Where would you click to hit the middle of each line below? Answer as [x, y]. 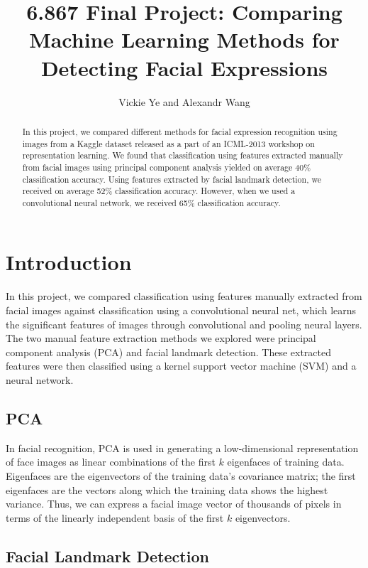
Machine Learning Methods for [184, 39]
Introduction [69, 262]
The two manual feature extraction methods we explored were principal [161, 338]
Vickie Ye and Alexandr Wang [184, 101]
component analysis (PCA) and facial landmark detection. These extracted [169, 352]
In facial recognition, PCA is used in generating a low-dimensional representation [182, 448]
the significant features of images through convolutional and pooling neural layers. [184, 324]
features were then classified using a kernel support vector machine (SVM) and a [181, 366]
